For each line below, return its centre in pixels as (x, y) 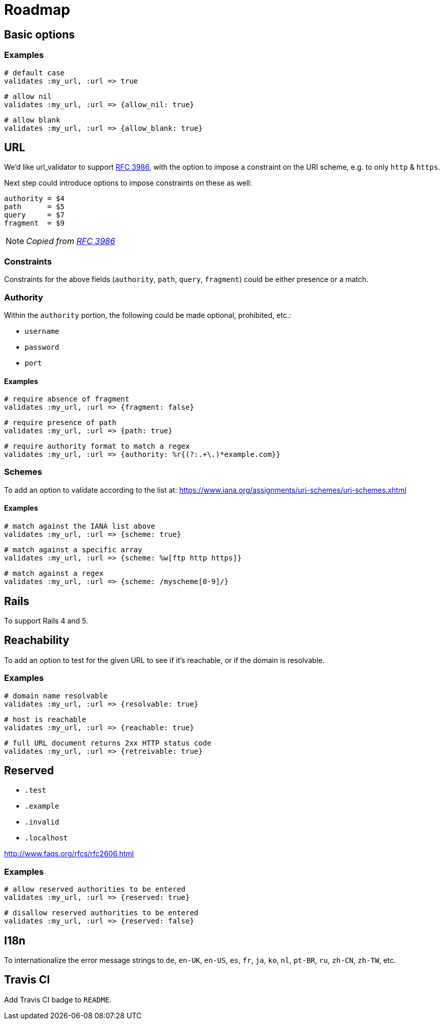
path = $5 (35, 207)
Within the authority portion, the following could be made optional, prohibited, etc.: (148, 315)
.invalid (42, 822)
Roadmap (37, 10)
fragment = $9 (35, 223)
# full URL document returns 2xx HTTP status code (108, 743)
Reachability (37, 640)
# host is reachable (45, 719)
